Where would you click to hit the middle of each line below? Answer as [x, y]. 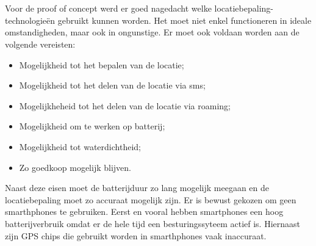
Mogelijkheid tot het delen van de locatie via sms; [112, 85]
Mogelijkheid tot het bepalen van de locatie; [102, 64]
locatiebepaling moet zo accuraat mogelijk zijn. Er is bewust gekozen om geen [151, 199]
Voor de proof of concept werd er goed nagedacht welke [108, 8]
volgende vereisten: [40, 44]
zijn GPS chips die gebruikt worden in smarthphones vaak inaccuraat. [136, 235]
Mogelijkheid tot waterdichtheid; [80, 146]
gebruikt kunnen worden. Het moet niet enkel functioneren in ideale [185, 20]
